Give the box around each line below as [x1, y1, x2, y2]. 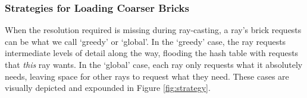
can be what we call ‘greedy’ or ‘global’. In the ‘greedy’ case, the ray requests [5, 35, 286, 47]
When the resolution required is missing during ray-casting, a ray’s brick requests [5, 24, 302, 36]
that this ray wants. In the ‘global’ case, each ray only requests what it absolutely [5, 58, 303, 70]
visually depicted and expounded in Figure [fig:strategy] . [5, 81, 211, 94]
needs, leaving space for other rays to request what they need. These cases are [5, 70, 289, 82]
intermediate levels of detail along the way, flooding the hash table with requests [5, 47, 299, 59]
